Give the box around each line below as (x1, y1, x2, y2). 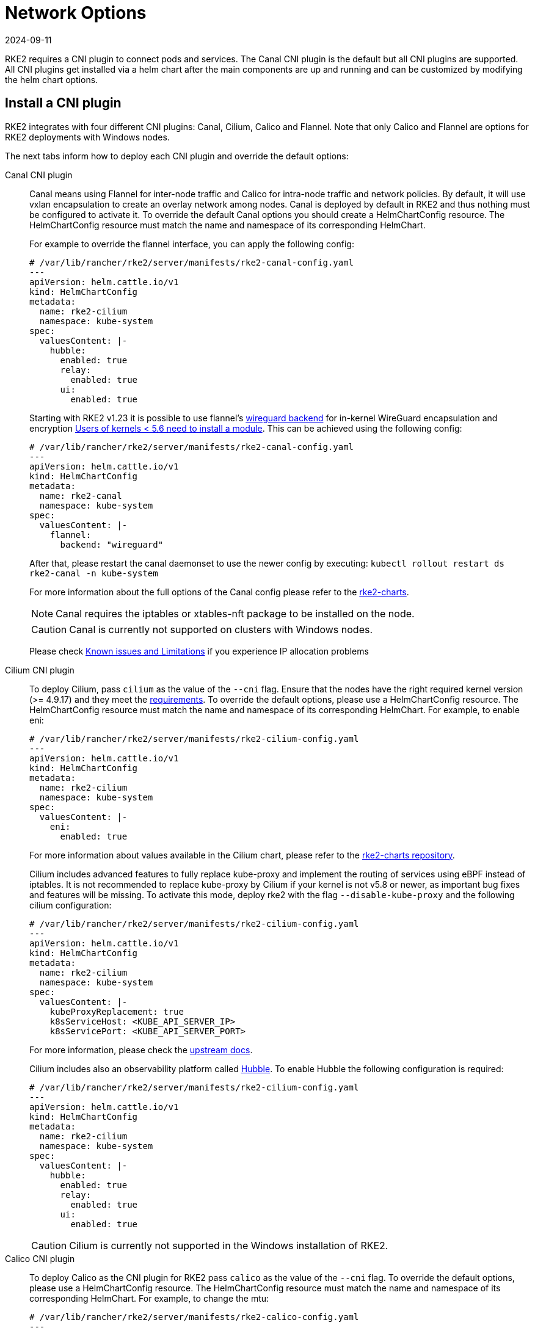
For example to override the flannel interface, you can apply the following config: (29, 238, 354, 249)
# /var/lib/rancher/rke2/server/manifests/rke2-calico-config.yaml (29, 1311, 359, 1322)
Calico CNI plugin (5, 1253, 75, 1264)
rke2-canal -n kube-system (29, 568, 158, 578)
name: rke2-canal (39, 490, 122, 501)
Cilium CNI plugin (5, 664, 75, 675)
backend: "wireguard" (60, 539, 164, 549)
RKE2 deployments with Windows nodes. (5, 131, 170, 142)
